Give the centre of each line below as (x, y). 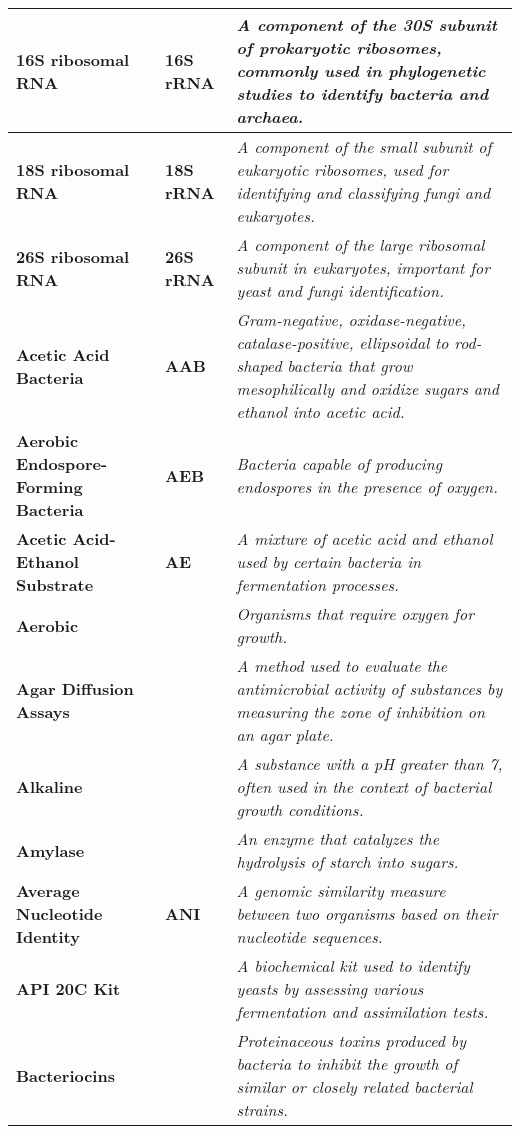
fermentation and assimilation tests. (362, 1011)
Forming (49, 486)
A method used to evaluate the (342, 665)
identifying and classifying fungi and (363, 192)
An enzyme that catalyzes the (338, 838)
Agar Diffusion (75, 688)
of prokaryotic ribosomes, (339, 47)
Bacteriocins (65, 1075)
